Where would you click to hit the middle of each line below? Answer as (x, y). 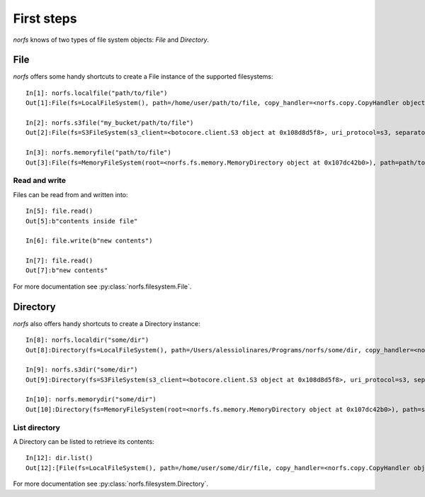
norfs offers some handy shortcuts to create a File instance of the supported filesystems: (143, 77)
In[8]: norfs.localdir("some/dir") (87, 340)
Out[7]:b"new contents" (67, 270)
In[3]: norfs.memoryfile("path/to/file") (98, 153)
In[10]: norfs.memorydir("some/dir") (91, 400)
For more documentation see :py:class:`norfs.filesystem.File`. (102, 286)
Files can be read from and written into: (70, 194)
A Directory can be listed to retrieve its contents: (84, 442)
